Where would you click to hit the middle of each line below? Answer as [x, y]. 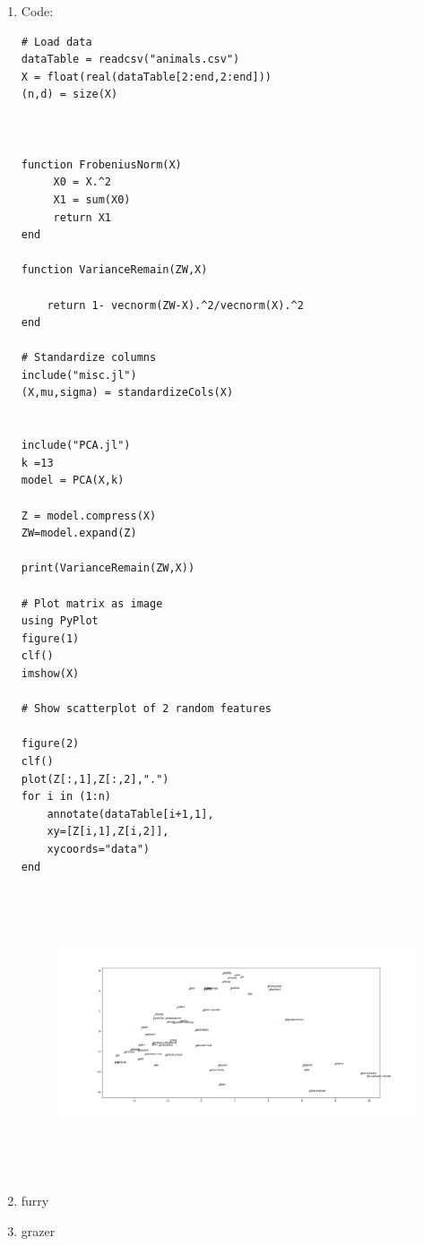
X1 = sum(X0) [92, 199]
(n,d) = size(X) [69, 95]
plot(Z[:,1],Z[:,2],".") [95, 779]
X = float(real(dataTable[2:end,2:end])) [146, 77]
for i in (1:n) [66, 797]
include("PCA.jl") [76, 446]
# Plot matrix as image [92, 603]
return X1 [82, 217]
